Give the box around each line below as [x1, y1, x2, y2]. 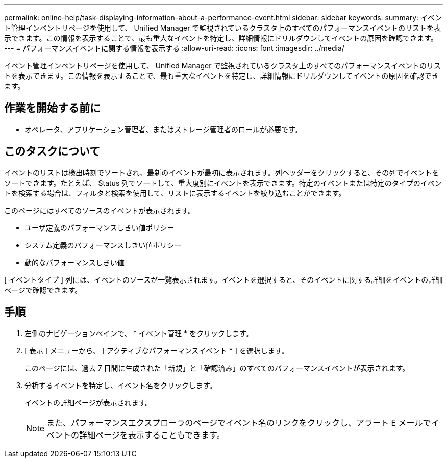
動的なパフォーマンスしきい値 [24, 258, 125, 267]
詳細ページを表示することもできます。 [79, 429, 225, 440]
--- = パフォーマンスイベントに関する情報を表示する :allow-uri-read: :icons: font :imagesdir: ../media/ [4, 44, 344, 53]
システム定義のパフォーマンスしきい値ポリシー [24, 240, 182, 249]
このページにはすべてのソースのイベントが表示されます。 [4, 206, 195, 215]
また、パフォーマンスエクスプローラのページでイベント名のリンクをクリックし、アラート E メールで [46, 417, 431, 428]
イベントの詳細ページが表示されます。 [24, 398, 153, 407]
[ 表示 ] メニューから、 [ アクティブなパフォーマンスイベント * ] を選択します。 [24, 346, 289, 355]
